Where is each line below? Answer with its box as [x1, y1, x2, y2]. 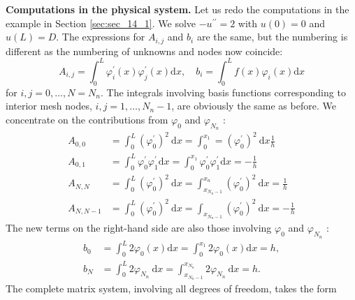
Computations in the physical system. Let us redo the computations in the [6, 2, 349, 16]
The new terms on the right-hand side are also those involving [6, 220, 272, 235]
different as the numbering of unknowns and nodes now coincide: [6, 43, 283, 58]
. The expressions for [56, 29, 145, 44]
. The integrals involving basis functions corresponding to [100, 84, 346, 99]
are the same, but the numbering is [196, 29, 348, 44]
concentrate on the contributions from [6, 112, 168, 126]
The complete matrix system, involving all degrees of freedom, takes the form [6, 281, 337, 296]
